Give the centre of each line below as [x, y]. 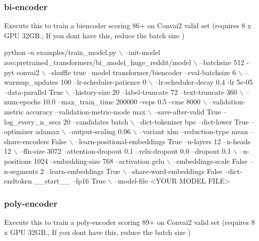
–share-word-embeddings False [176, 171]
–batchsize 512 [222, 62]
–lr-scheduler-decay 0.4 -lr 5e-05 [204, 82]
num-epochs [22, 102]
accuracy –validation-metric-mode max [86, 111]
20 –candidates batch [96, 121]
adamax [48, 131]
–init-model [143, 52]
